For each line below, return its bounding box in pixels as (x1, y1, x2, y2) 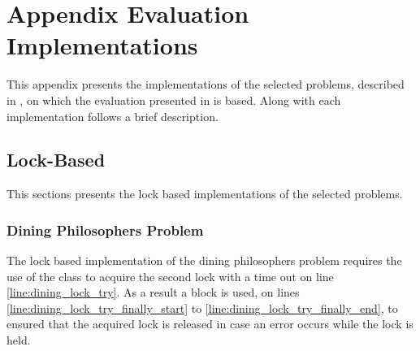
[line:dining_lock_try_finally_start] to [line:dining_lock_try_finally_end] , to (6, 299, 398, 316)
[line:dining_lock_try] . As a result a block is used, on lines (6, 284, 300, 301)
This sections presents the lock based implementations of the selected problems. (6, 185, 403, 202)
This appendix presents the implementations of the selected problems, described (6, 76, 405, 93)
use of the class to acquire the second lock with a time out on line (6, 267, 334, 284)
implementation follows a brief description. (6, 107, 219, 124)
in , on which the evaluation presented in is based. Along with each (6, 91, 341, 108)
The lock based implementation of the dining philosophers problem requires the (6, 252, 402, 269)
